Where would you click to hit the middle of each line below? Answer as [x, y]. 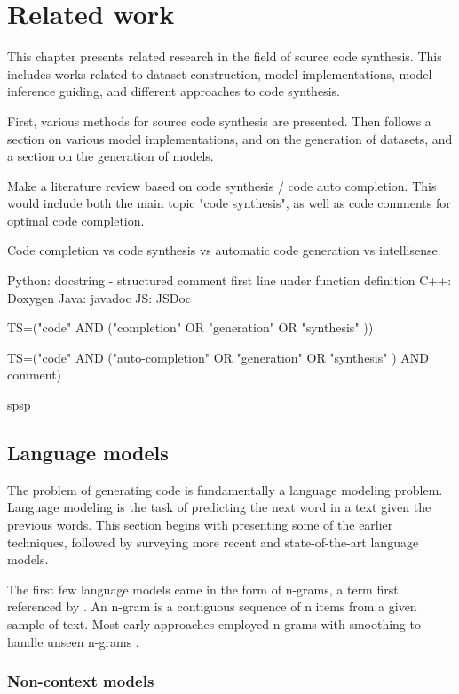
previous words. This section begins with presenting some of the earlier [200, 525]
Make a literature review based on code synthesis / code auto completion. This [222, 185]
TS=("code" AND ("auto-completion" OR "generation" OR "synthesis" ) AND [218, 357]
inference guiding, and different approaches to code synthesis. [174, 91]
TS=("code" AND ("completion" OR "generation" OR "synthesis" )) [190, 327]
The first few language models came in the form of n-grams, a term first [203, 589]
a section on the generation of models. [111, 156]
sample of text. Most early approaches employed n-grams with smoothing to [214, 623]
